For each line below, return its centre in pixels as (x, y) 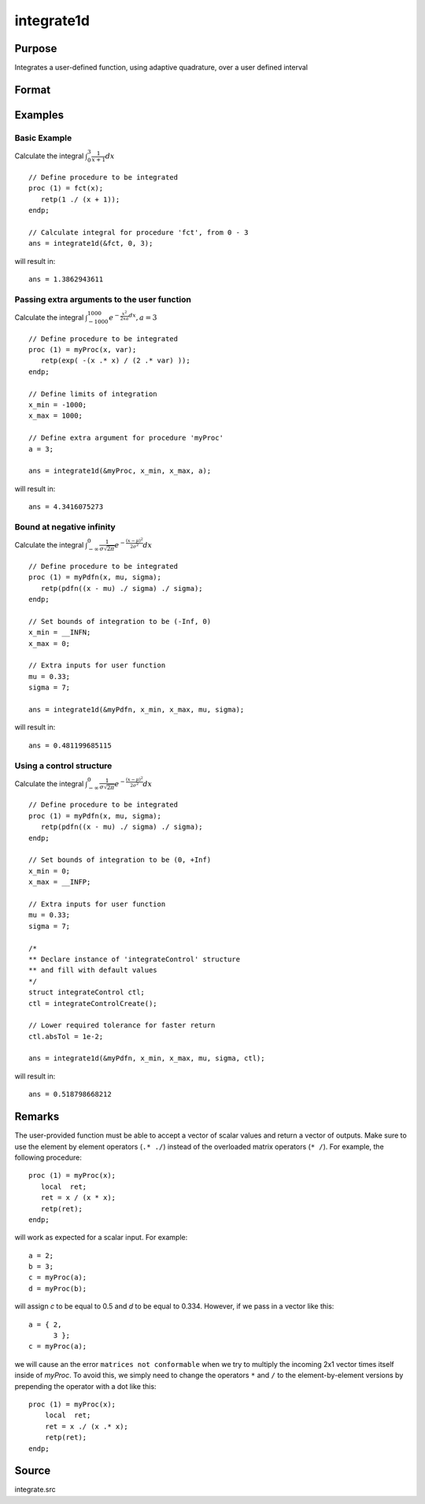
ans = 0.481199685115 (70, 745)
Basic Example (43, 138)
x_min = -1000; (58, 405)
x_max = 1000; (55, 416)
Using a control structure (63, 766)
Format (33, 89)
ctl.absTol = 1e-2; (66, 1036)
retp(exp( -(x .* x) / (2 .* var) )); (115, 361)
